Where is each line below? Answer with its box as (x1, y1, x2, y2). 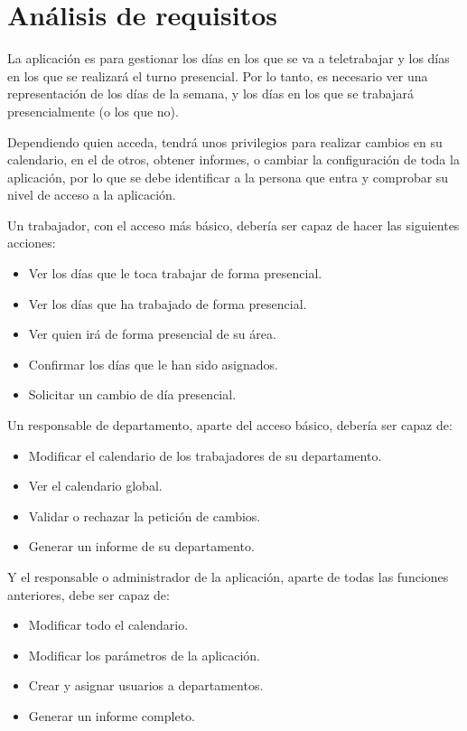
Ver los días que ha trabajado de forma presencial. (28, 294, 307, 313)
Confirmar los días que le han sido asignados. (28, 354, 278, 373)
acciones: (7, 233, 56, 252)
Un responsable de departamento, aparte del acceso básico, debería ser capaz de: (7, 416, 453, 435)
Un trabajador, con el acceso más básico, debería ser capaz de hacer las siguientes (7, 215, 460, 234)
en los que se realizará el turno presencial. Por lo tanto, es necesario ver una (7, 66, 428, 85)
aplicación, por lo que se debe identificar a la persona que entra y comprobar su (7, 167, 449, 186)
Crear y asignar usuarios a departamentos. (28, 676, 264, 695)
